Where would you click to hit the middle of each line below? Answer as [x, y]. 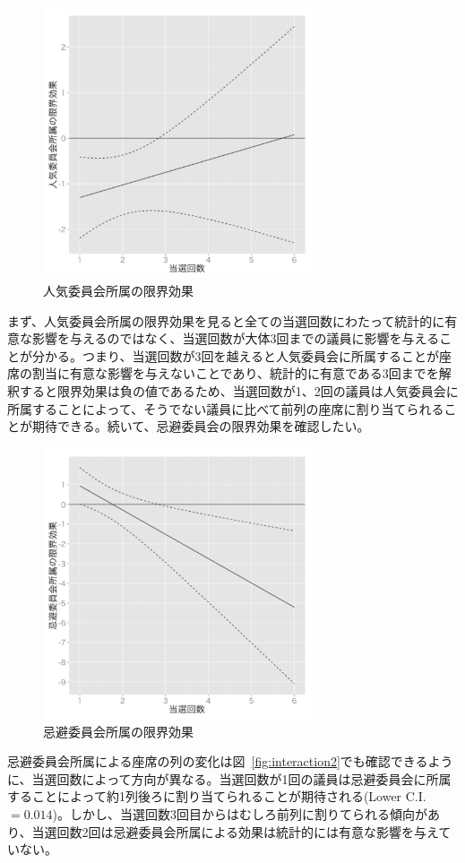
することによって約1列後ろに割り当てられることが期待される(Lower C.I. [217, 796]
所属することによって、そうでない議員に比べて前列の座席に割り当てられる [226, 408]
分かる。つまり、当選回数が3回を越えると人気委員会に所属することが [236, 355]
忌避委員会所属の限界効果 [118, 731]
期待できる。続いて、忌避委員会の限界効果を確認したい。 [201, 426]
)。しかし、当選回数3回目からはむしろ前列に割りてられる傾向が [240, 814]
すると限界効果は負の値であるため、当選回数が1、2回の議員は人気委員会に [239, 390]
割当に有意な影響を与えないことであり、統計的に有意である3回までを [235, 373]
